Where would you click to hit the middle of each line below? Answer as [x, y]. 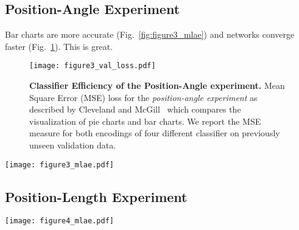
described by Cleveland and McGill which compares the [135, 109]
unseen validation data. [73, 145]
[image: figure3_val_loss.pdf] [93, 66]
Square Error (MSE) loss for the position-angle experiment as [143, 97]
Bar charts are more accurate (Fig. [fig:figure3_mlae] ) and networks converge [150, 34]
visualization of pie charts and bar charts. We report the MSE [145, 121]
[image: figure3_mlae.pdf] [59, 165]
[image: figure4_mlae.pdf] [59, 221]
